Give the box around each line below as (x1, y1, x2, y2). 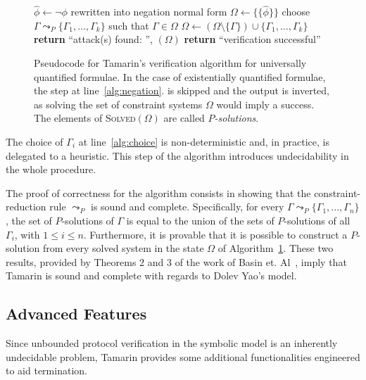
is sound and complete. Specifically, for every (91, 199, 284, 214)
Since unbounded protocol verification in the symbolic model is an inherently (6, 336, 338, 350)
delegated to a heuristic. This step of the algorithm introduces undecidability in (6, 148, 349, 163)
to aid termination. (6, 363, 87, 378)
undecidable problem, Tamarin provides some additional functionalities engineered (6, 349, 360, 364)
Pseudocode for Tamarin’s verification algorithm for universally (34, 56, 307, 70)
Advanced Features (6, 303, 147, 324)
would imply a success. (216, 96, 315, 111)
